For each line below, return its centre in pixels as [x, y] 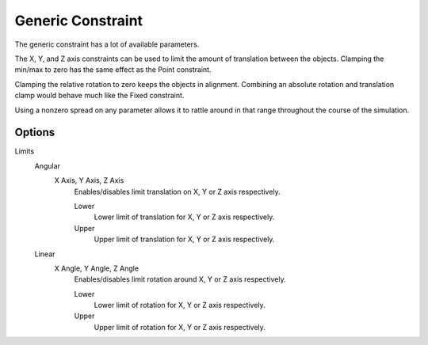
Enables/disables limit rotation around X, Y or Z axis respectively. [180, 279]
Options [35, 133]
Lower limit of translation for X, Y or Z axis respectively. [184, 217]
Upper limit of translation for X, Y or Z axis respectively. [184, 239]
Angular [48, 165]
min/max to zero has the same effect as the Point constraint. [113, 70]
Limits [25, 151]
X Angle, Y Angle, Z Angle [96, 268]
